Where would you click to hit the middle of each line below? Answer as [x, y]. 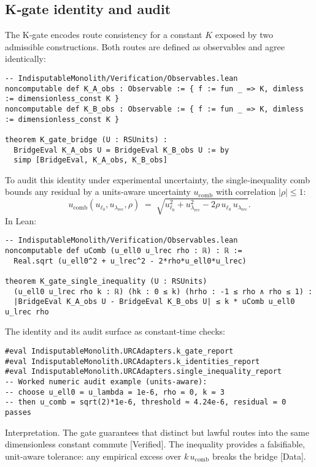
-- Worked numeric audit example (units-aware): [106, 382]
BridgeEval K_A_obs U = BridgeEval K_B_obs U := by [121, 150]
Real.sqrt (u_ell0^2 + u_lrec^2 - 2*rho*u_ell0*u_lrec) [130, 261]
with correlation [246, 192]
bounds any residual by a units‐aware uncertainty [98, 192]
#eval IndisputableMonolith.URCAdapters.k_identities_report [133, 361]
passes [18, 412]
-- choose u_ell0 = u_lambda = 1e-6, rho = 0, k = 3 [115, 392]
